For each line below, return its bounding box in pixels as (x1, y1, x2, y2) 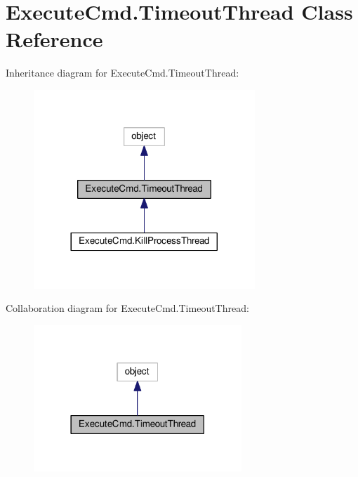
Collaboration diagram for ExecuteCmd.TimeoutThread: (6, 301, 249, 315)
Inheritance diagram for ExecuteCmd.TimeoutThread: (6, 65, 239, 80)
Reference (6, 25, 103, 53)
